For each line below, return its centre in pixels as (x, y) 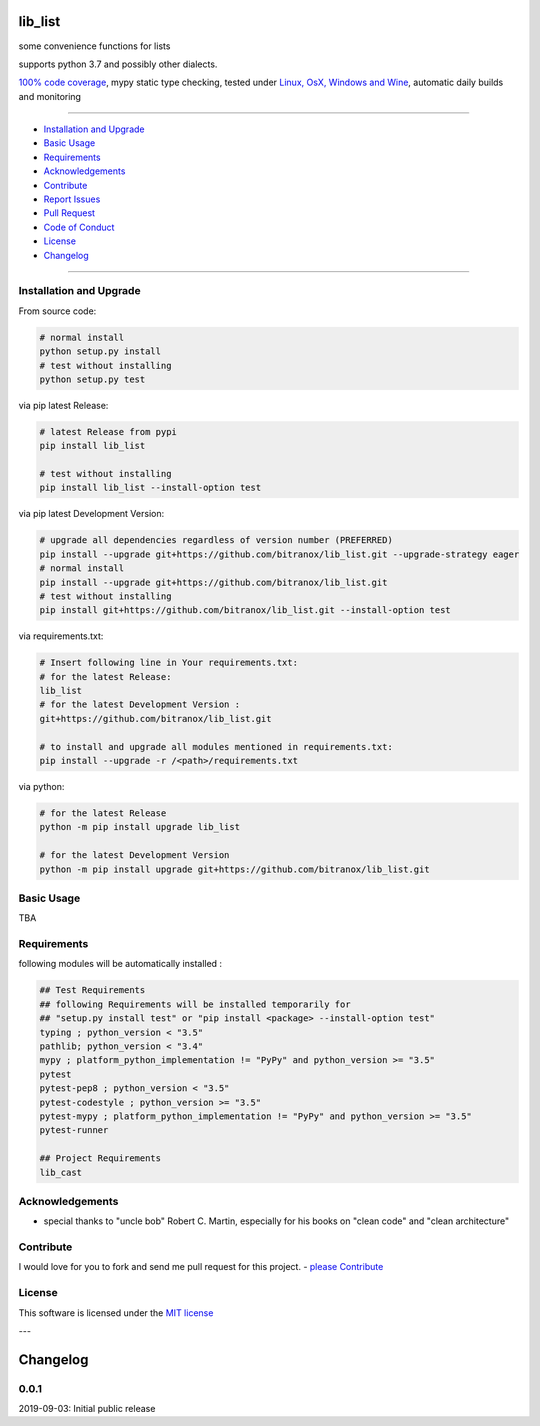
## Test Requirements (92, 990)
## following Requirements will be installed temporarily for (195, 1004)
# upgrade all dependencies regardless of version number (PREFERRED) (216, 540)
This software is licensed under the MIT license (116, 1312)
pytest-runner (74, 1130)
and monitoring (50, 96)
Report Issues (72, 199)
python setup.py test (92, 379)
